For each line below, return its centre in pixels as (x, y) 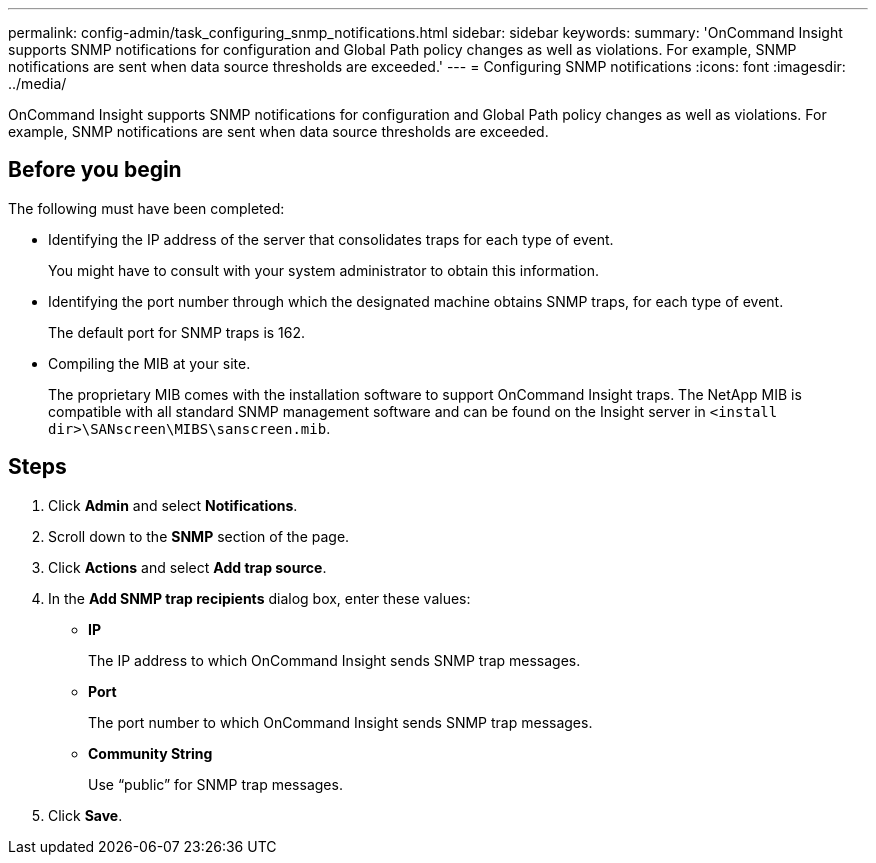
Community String (150, 753)
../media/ (37, 83)
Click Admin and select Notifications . (173, 505)
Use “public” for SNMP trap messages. (215, 784)
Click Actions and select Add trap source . (187, 567)
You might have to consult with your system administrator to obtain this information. (323, 270)
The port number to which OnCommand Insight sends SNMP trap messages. (340, 722)
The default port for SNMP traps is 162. (177, 332)
